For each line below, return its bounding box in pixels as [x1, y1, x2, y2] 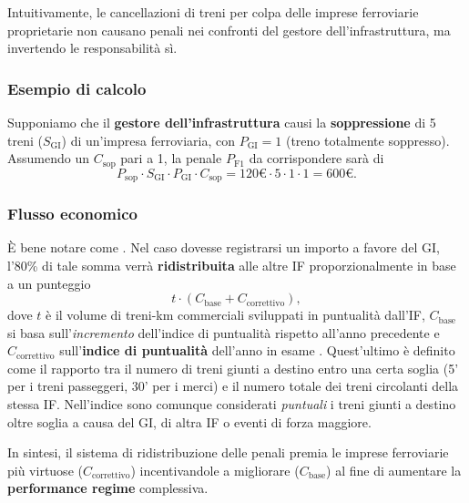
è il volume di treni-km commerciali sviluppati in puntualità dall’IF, [46, 305, 425, 324]
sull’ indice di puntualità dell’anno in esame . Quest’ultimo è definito [59, 341, 455, 360]
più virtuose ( [7, 460, 83, 479]
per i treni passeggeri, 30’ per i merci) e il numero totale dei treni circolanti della [7, 376, 459, 395]
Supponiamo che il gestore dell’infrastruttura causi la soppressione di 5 [7, 113, 436, 131]
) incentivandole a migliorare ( [130, 460, 300, 479]
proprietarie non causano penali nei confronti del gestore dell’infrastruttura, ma [7, 20, 451, 39]
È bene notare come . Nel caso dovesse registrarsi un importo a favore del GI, [7, 238, 440, 257]
